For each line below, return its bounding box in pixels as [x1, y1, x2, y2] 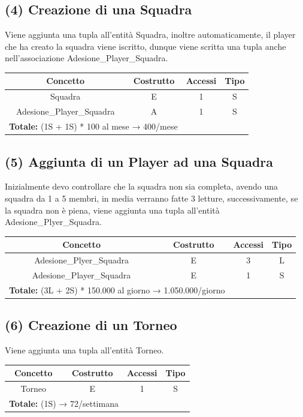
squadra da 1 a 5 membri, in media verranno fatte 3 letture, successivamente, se [5, 191, 298, 204]
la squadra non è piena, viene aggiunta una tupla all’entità [5, 203, 220, 216]
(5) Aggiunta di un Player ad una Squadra [5, 152, 274, 170]
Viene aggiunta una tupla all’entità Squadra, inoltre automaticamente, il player [5, 28, 296, 41]
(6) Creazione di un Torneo [5, 316, 177, 334]
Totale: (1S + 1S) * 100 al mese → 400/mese [9, 120, 178, 133]
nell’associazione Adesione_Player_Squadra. [5, 52, 168, 64]
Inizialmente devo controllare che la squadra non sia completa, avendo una [5, 180, 278, 193]
